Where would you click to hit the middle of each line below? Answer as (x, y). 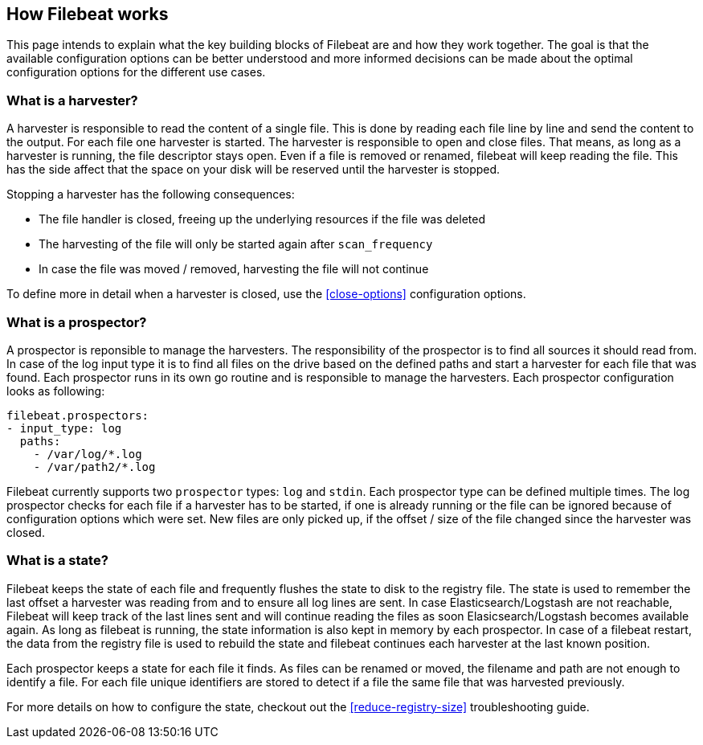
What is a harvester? (72, 100)
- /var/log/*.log (88, 454)
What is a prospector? (77, 322)
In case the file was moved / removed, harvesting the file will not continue (234, 269)
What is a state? (57, 561)
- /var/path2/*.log (94, 467)
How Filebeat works (88, 14)
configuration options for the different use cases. (136, 72)
